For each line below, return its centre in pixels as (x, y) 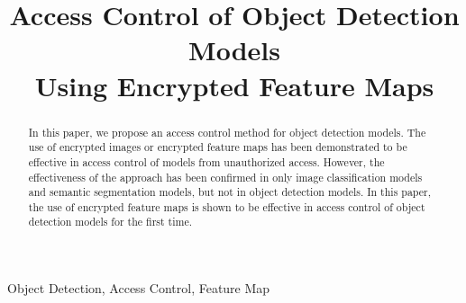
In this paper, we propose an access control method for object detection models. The (227, 132)
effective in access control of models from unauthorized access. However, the (206, 161)
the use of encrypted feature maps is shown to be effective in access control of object (227, 206)
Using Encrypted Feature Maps (234, 85)
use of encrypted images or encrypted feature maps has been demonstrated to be (218, 147)
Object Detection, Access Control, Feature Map (139, 288)
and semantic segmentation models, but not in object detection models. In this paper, (230, 192)
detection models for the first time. (110, 222)
